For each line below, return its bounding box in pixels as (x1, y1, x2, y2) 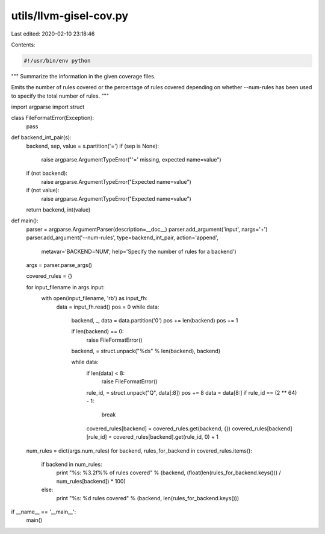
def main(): (11, 217, 39, 224)
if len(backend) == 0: (71, 328, 124, 335)
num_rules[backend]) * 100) (56, 477, 126, 485)
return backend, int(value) (26, 206, 91, 213)
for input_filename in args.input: (26, 283, 105, 291)
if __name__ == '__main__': (11, 508, 76, 515)
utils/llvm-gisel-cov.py (11, 9, 129, 22)
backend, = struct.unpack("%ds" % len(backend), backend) (71, 347, 221, 355)
